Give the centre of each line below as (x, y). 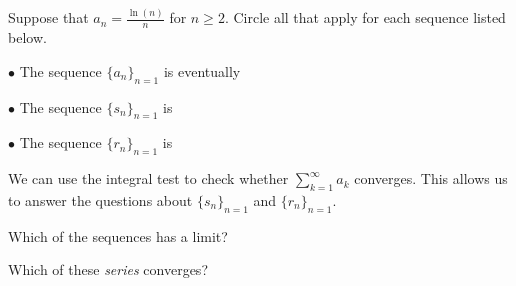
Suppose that (48, 17)
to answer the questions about (100, 199)
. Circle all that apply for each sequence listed (365, 17)
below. (27, 37)
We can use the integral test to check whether (148, 178)
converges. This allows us (431, 178)
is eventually (202, 70)
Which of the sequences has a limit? (118, 235)
